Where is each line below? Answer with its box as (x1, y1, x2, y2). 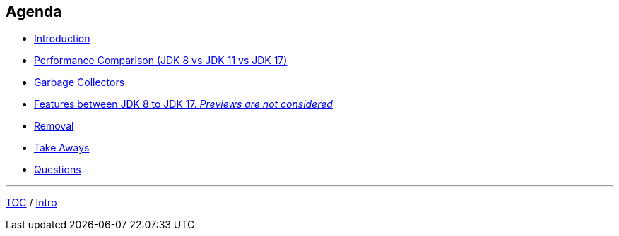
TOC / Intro (6, 197, 57, 209)
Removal (34, 120, 74, 132)
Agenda (6, 3, 62, 20)
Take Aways (34, 142, 90, 154)
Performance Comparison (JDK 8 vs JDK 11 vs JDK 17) (34, 54, 288, 67)
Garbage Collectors (34, 76, 125, 89)
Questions (34, 163, 81, 176)
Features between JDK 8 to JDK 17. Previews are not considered (34, 98, 333, 111)
